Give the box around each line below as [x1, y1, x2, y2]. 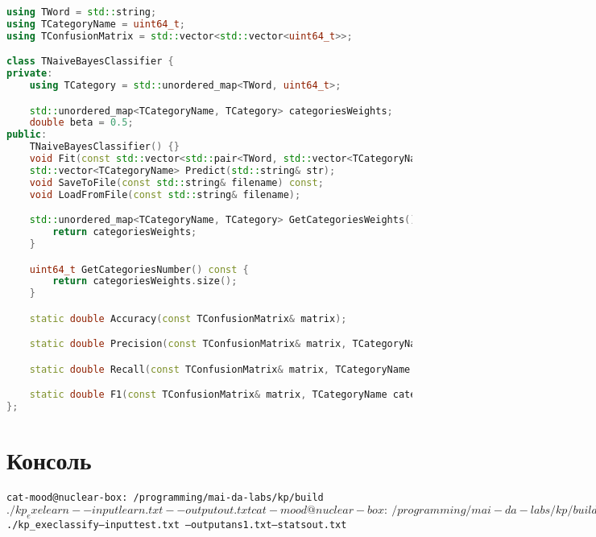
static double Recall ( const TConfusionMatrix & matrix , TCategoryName [29, 363, 411, 375]
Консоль [6, 444, 92, 477]
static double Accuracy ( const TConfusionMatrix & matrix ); [29, 312, 347, 324]
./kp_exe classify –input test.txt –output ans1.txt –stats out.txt [6, 518, 347, 531]
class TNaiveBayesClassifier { [6, 56, 174, 68]
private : [6, 68, 53, 80]
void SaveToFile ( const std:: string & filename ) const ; [29, 176, 324, 188]
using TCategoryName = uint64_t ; [6, 18, 185, 30]
